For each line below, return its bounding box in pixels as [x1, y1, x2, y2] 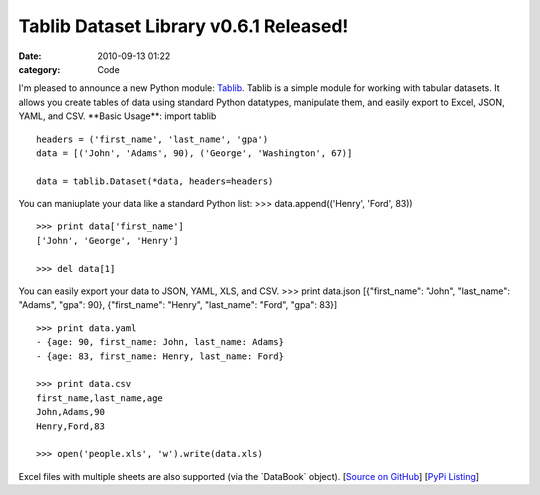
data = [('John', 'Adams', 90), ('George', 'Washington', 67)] [36, 147, 353, 159]
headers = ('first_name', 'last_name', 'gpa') [36, 133, 269, 145]
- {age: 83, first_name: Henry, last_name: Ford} [36, 350, 285, 362]
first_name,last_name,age [36, 392, 164, 404]
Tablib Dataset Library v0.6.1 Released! [18, 15, 349, 37]
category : [18, 63, 61, 75]
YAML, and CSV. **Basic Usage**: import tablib [18, 110, 217, 122]
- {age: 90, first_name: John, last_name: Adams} [36, 336, 285, 348]
